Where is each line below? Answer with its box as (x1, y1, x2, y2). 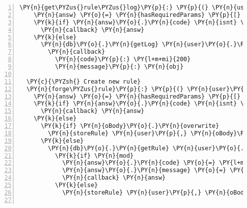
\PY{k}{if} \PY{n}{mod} (55, 152, 134, 159)
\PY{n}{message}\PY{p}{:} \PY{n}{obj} (55, 63, 184, 70)
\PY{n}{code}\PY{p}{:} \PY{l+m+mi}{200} (55, 56, 191, 63)
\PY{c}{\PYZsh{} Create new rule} (26, 78, 141, 85)
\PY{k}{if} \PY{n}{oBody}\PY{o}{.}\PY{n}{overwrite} (40, 122, 219, 129)
